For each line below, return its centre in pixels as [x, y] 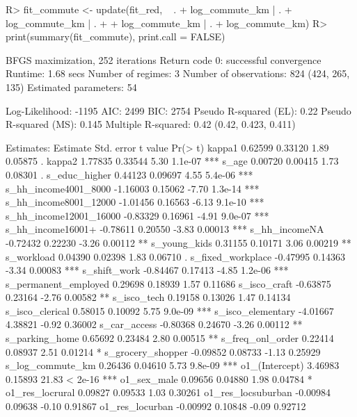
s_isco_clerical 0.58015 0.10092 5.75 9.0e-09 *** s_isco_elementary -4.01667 [170, 310]
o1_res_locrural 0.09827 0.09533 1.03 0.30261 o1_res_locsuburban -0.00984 [168, 392]
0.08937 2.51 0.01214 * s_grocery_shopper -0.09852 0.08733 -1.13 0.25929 [163, 351]
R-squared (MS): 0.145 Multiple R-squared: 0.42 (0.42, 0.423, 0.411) [151, 124]
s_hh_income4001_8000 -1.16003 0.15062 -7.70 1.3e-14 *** [133, 188]
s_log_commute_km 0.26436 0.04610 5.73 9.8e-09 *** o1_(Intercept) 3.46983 [173, 365]
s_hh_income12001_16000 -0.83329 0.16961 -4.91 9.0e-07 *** [137, 215]
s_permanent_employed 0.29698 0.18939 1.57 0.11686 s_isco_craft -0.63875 [168, 283]
